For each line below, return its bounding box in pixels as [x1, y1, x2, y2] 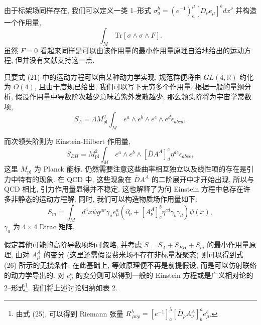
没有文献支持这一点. [29, 55, 95, 65]
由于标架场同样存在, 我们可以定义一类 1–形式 [4, 5, 152, 15]
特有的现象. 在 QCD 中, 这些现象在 [18, 174, 132, 184]
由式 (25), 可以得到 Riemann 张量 [16, 308, 123, 318]
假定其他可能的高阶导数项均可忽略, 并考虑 [4, 239, 142, 250]
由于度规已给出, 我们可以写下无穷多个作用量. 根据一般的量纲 [46, 81, 244, 92]
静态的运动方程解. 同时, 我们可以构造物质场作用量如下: [18, 194, 197, 204]
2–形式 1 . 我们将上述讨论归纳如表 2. [4, 281, 117, 293]
